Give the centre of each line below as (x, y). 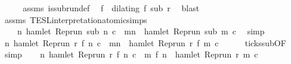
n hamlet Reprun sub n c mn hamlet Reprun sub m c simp (141, 31)
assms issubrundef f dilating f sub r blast (111, 8)
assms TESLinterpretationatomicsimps (76, 19)
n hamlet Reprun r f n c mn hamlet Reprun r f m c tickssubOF (145, 42)
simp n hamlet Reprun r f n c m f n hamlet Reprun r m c (131, 54)
